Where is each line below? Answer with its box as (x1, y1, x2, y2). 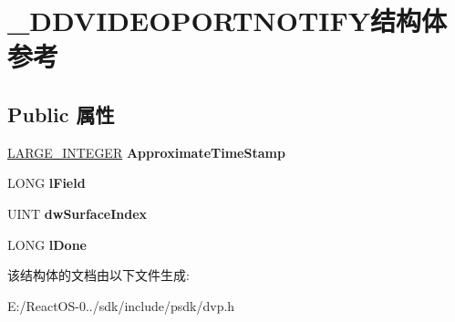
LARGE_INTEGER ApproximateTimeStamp (7, 142, 285, 161)
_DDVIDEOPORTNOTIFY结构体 (7, 2, 448, 39)
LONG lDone (7, 234, 87, 254)
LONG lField (7, 173, 86, 192)
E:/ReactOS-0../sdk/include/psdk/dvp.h (7, 296, 235, 315)
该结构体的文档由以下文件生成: (7, 265, 190, 285)
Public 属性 (7, 99, 115, 128)
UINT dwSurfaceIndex (7, 203, 148, 223)
